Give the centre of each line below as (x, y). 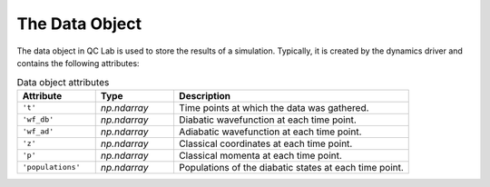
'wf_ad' (38, 132)
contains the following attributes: (78, 63)
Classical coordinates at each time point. (265, 143)
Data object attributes (63, 82)
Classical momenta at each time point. (260, 155)
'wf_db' (38, 119)
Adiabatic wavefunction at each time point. (270, 132)
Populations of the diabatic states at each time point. (291, 167)
